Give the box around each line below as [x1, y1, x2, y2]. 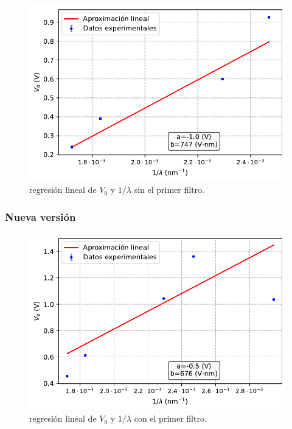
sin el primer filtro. [134, 183, 204, 196]
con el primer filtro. [134, 412, 207, 425]
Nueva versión [5, 209, 76, 224]
